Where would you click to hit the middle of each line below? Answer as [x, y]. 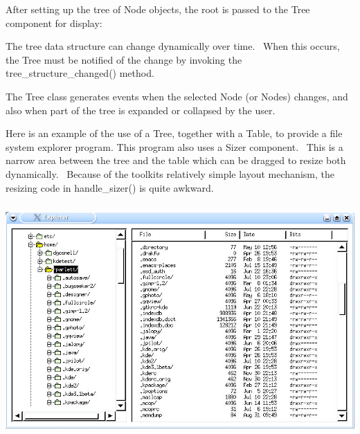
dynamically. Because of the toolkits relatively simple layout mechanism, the [170, 173]
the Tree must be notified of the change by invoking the [124, 59]
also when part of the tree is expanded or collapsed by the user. [141, 110]
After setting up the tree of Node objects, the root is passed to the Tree [158, 9]
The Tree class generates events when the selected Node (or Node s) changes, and [177, 96]
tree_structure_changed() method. [80, 73]
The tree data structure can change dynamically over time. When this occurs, [173, 46]
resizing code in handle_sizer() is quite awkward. [110, 187]
